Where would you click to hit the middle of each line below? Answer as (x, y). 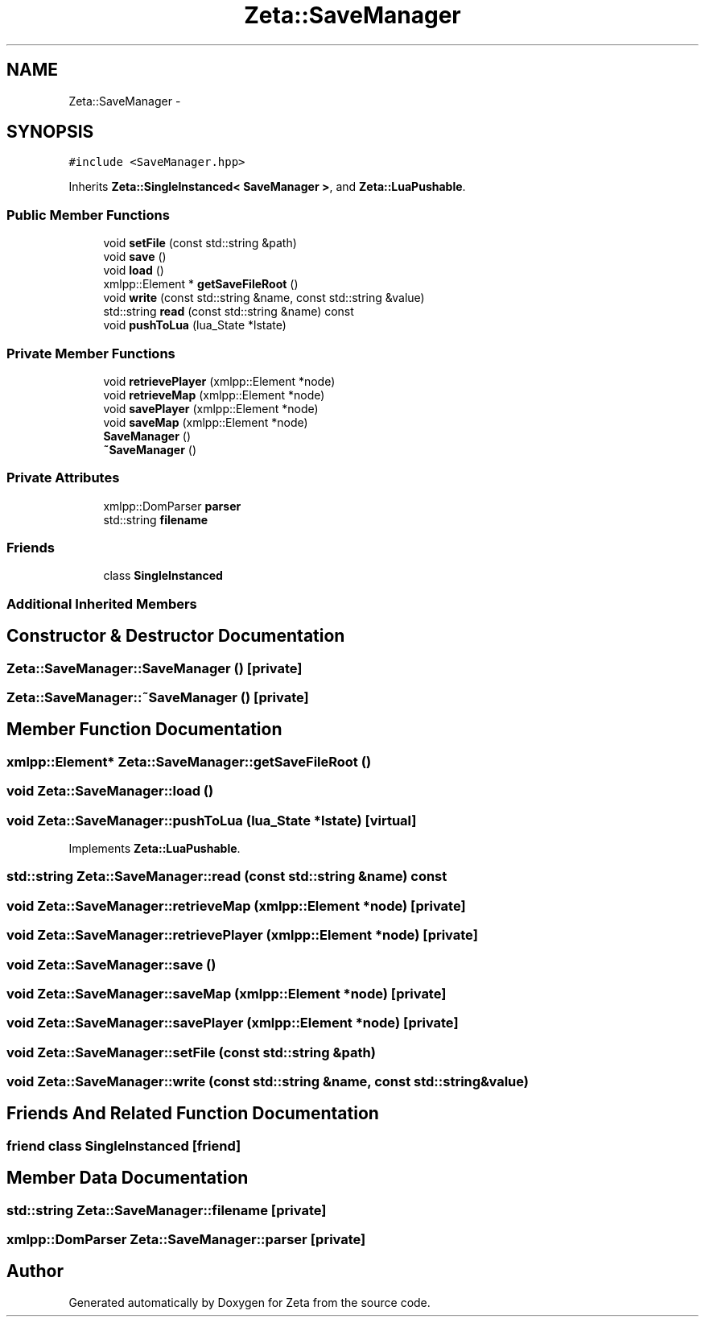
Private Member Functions (91, 353)
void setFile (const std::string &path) (200, 243)
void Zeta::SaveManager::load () (110, 791)
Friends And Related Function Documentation (193, 1114)
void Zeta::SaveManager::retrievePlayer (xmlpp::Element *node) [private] (242, 935)
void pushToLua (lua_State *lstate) (195, 325)
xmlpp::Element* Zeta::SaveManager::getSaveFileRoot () (189, 761)
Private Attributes (63, 478)
